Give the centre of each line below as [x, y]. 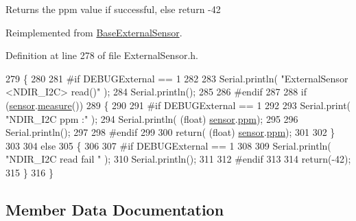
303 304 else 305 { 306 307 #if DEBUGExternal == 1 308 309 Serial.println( [168, 145]
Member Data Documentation [115, 209]
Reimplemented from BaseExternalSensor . [94, 32]
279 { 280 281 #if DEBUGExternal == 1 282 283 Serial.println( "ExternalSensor [177, 78]
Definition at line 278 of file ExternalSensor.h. [102, 55]
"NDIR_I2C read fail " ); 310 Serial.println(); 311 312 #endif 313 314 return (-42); [178, 159]
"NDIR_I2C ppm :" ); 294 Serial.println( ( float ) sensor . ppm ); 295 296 [152, 118]
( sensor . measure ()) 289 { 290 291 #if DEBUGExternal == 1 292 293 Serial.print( [178, 105]
